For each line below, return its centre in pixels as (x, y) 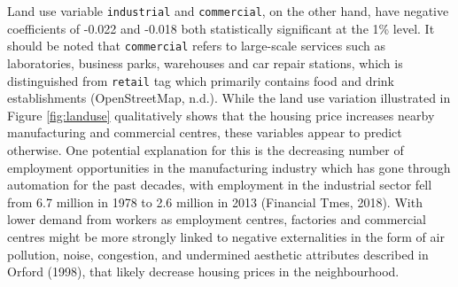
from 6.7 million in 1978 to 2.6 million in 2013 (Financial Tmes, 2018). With (215, 202)
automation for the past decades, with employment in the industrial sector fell (220, 185)
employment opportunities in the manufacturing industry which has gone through (229, 167)
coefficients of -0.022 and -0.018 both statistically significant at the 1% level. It (221, 28)
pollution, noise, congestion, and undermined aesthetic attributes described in (218, 254)
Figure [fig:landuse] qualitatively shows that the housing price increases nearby (221, 115)
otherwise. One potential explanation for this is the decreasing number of (206, 149)
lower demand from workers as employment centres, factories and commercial (217, 219)
